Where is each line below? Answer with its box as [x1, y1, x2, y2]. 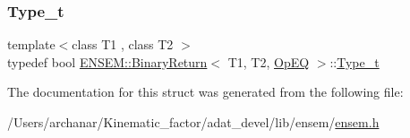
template [7, 35, 56, 54]
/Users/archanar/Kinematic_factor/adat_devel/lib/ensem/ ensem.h [7, 113, 380, 131]
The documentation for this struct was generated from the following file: [7, 82, 404, 101]
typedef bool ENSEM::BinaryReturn [7, 52, 208, 71]
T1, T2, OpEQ [227, 52, 310, 71]
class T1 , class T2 [72, 35, 174, 54]
